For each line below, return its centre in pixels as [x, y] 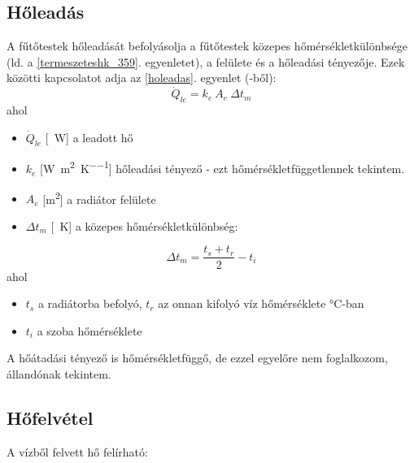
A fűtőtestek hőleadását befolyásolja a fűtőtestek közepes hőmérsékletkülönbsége [207, 46]
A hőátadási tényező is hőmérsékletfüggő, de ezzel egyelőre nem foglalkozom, [197, 358]
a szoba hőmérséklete [89, 330]
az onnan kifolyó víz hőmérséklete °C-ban [261, 303]
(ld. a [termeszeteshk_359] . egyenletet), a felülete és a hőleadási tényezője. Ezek [206, 61]
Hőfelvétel [50, 417]
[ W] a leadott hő [89, 137]
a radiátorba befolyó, [90, 303]
